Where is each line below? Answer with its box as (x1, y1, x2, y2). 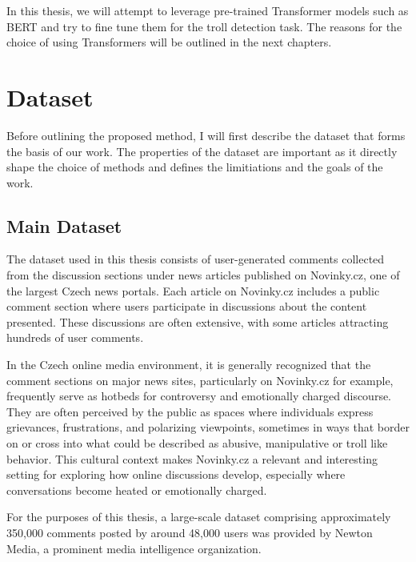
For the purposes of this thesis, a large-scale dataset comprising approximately (6, 508, 391, 525)
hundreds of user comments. (6, 329, 144, 346)
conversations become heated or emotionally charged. (6, 481, 267, 498)
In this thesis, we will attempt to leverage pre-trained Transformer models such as (6, 2, 409, 18)
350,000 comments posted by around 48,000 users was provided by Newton (6, 524, 373, 540)
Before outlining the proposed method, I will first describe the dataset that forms (6, 126, 406, 143)
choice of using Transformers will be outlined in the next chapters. (6, 34, 332, 50)
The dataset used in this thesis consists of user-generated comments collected (6, 251, 385, 267)
